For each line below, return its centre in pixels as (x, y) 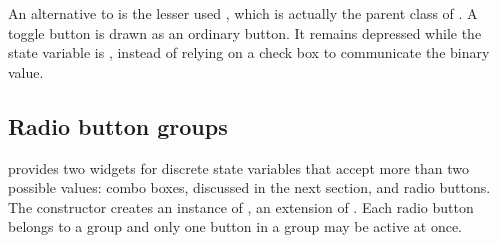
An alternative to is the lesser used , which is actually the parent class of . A (243, 13)
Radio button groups (118, 125)
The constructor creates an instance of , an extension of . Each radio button (241, 206)
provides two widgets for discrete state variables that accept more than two (238, 167)
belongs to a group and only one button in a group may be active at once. (235, 226)
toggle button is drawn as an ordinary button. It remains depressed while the (245, 32)
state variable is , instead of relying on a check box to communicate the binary (249, 52)
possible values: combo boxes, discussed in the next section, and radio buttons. (249, 187)
